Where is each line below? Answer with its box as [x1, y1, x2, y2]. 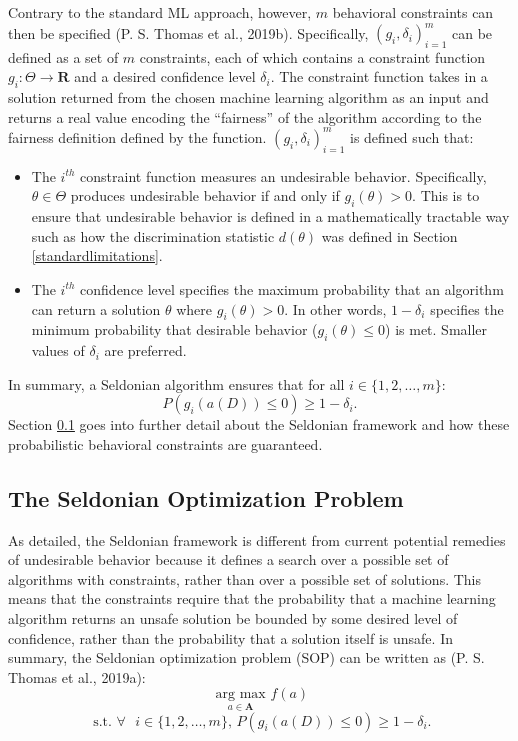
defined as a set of [8, 46, 119, 67]
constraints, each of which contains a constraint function [139, 46, 486, 67]
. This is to [412, 185, 480, 206]
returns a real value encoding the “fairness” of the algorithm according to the [8, 106, 482, 127]
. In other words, [284, 298, 387, 319]
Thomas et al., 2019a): [8, 666, 146, 687]
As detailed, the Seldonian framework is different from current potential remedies [8, 529, 506, 550]
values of [31, 340, 85, 361]
